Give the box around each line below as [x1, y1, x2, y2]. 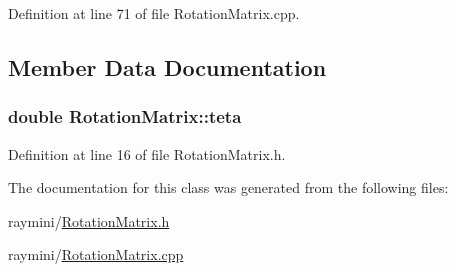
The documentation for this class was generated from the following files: [8, 177, 449, 198]
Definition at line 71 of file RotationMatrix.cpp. [8, 3, 300, 23]
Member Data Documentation [8, 51, 327, 82]
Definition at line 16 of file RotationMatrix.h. [8, 143, 286, 164]
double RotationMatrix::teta [8, 104, 242, 129]
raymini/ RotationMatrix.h [8, 210, 170, 231]
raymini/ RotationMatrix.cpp [8, 244, 184, 265]
